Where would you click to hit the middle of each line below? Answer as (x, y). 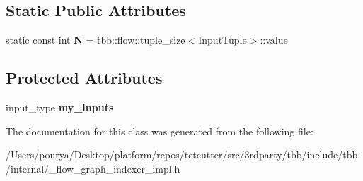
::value (274, 40)
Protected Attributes (84, 78)
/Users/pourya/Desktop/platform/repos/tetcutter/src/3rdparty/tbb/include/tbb (182, 155)
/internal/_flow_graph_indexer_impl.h (93, 168)
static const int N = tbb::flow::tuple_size (96, 40)
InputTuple (223, 40)
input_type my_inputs (60, 107)
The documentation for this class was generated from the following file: (160, 131)
